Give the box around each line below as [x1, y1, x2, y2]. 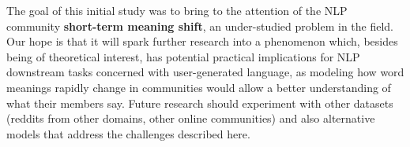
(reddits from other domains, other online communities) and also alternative [6, 110, 375, 127]
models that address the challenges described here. [6, 125, 250, 141]
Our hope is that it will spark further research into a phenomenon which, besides [6, 33, 398, 50]
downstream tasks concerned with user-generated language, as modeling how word [6, 64, 404, 80]
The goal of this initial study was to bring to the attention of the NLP [6, 2, 348, 18]
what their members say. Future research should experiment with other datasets [6, 94, 393, 111]
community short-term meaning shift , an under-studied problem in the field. [6, 17, 394, 34]
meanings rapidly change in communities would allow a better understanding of [6, 79, 391, 95]
